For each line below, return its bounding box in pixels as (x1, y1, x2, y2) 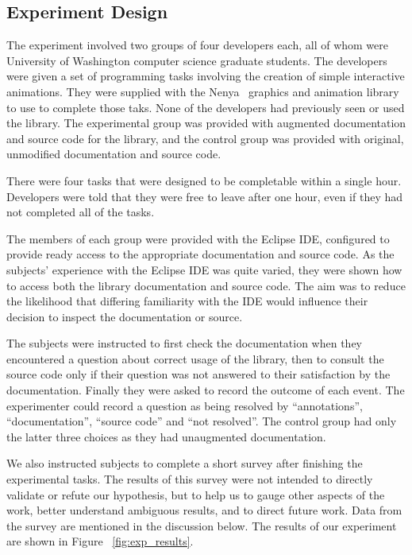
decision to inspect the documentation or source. (6, 308, 243, 324)
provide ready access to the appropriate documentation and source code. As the (6, 246, 395, 262)
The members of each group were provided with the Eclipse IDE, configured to (6, 230, 390, 246)
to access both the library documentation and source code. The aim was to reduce (6, 277, 406, 293)
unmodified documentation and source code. (6, 146, 221, 162)
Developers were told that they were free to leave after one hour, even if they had (6, 188, 403, 204)
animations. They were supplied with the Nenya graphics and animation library (6, 83, 399, 99)
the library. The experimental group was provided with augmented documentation (6, 114, 406, 131)
